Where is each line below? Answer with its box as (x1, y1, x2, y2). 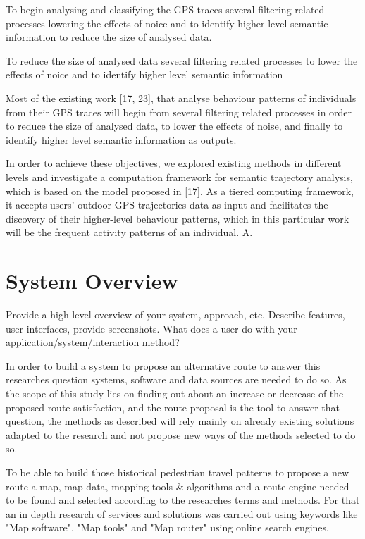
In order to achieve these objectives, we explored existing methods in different (6, 156, 342, 171)
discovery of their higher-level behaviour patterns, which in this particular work (6, 211, 349, 225)
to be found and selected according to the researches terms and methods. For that (6, 492, 360, 507)
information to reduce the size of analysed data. (6, 30, 212, 44)
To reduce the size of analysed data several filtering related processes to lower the (6, 53, 358, 68)
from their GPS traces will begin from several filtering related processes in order (6, 104, 352, 119)
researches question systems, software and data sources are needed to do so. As (6, 372, 347, 387)
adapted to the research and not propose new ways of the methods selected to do (6, 427, 356, 442)
